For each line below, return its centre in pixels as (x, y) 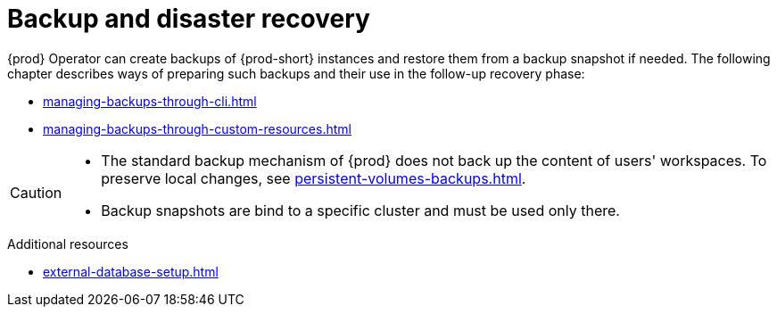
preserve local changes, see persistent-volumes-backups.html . (314, 178)
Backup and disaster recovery (189, 19)
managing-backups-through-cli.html (150, 101)
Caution (36, 192)
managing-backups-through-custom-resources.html (197, 128)
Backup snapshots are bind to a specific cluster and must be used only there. (360, 210)
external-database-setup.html (131, 271)
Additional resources (68, 244)
